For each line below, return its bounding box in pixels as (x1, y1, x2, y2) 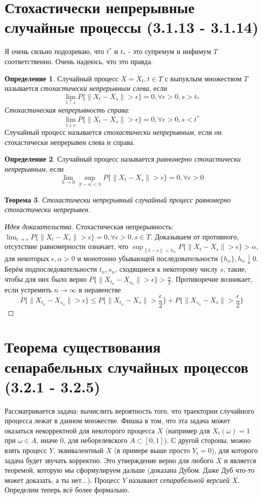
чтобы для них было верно (5, 274, 87, 284)
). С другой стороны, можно (164, 435, 251, 445)
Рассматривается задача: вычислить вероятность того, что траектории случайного (5, 405, 254, 416)
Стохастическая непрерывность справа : (5, 104, 130, 115)
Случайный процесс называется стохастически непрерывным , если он (5, 127, 222, 137)
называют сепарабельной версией (128, 474, 230, 485)
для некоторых (5, 253, 49, 263)
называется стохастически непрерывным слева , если (5, 83, 167, 93)
